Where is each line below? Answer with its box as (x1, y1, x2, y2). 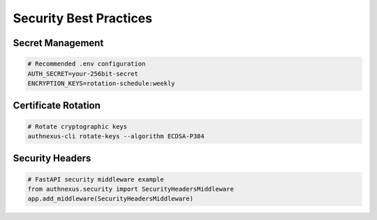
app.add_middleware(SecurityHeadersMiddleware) (27, 195, 193, 203)
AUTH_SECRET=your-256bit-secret (27, 70, 139, 78)
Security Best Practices (13, 10, 153, 26)
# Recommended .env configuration (27, 60, 146, 68)
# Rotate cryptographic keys (27, 122, 128, 131)
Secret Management (13, 37, 104, 49)
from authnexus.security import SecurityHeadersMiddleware (27, 185, 234, 193)
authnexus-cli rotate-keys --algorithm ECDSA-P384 (27, 132, 205, 140)
